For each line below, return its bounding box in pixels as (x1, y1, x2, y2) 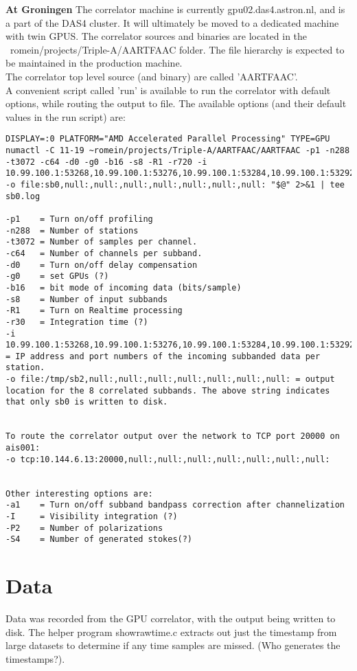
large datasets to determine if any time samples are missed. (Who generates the (5, 638, 341, 652)
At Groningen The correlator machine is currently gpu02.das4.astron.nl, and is (5, 2, 345, 16)
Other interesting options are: (5, 488, 153, 499)
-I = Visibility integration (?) (5, 512, 178, 521)
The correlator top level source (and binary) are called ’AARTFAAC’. (5, 69, 298, 83)
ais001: (5, 443, 41, 453)
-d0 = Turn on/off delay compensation (5, 260, 198, 270)
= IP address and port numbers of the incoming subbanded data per (5, 351, 321, 361)
